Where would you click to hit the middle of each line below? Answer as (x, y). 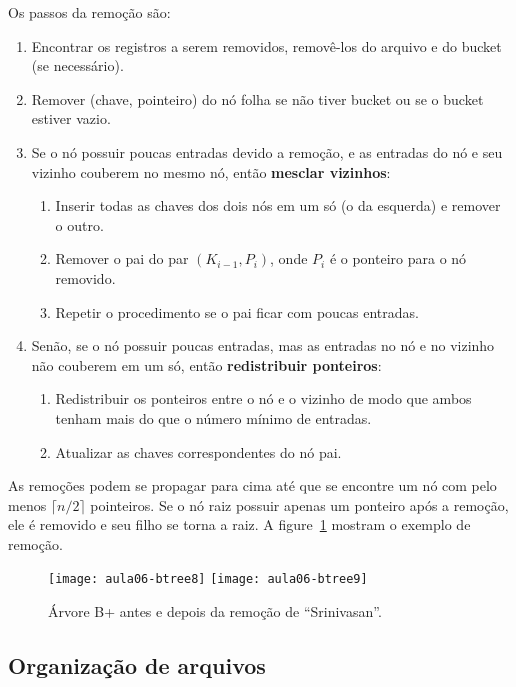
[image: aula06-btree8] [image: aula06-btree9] (208, 579)
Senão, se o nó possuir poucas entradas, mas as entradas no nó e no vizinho (263, 345)
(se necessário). (77, 65)
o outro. (79, 224)
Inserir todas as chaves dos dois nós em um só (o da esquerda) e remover (278, 205)
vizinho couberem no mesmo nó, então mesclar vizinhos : (211, 171)
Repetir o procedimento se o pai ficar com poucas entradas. (237, 311)
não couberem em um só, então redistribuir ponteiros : (206, 364)
